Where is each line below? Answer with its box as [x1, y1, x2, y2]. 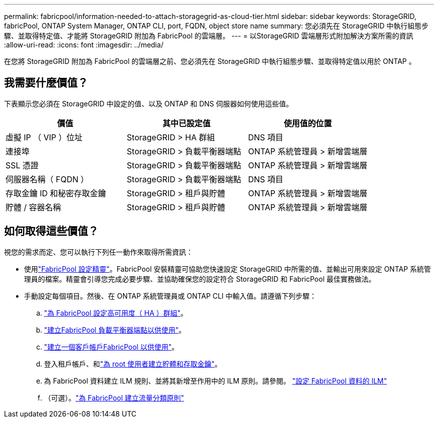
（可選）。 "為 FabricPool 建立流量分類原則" [44, 393, 184, 402]
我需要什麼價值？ [4, 76, 88, 89]
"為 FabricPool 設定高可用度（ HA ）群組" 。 [44, 308, 188, 317]
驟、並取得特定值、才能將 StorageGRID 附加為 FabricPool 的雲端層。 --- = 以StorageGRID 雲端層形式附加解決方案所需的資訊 [4, 31, 413, 40]
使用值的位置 [283, 118, 332, 128]
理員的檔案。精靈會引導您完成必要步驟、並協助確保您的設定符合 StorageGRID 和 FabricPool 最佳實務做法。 [24, 274, 375, 283]
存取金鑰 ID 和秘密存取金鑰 [5, 188, 106, 198]
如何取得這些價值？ [4, 225, 98, 238]
